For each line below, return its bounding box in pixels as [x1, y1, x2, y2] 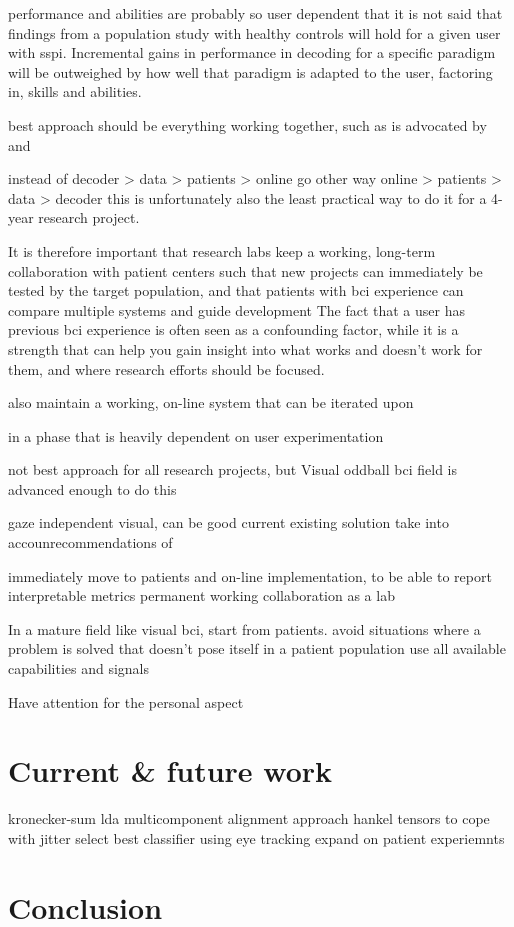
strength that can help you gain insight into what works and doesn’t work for [8, 338, 483, 359]
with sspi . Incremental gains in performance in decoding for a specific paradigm [8, 42, 496, 63]
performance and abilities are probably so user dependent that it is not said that [8, 3, 503, 23]
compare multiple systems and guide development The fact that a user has [8, 299, 465, 320]
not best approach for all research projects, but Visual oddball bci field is [8, 459, 458, 480]
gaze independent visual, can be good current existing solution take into [8, 512, 449, 533]
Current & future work [8, 750, 333, 791]
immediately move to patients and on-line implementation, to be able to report [8, 565, 492, 586]
